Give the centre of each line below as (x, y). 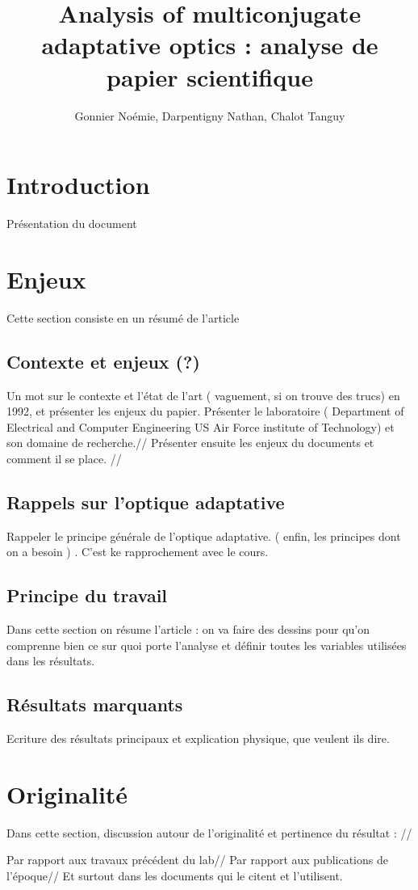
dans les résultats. (51, 661)
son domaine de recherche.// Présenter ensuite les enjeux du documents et (190, 443)
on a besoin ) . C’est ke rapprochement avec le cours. (138, 552)
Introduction (78, 185)
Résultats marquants (95, 704)
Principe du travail (87, 595)
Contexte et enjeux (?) (103, 361)
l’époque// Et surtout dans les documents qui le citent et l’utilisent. (175, 875)
